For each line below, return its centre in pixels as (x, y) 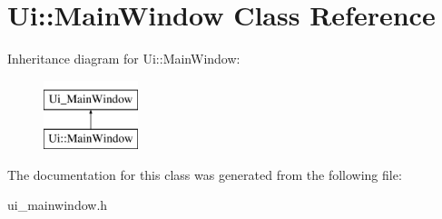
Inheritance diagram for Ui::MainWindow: (124, 59)
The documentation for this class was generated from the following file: (205, 174)
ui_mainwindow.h (58, 205)
